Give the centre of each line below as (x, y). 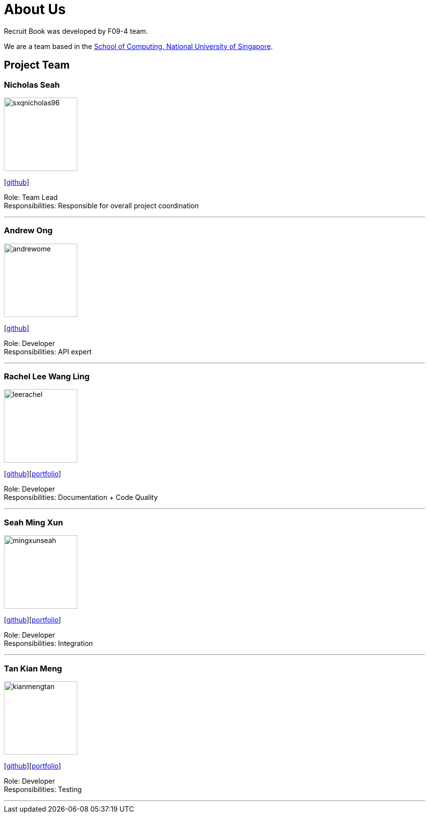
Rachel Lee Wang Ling (47, 377)
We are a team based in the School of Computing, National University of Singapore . (139, 46)
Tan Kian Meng (33, 668)
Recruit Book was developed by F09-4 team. (76, 31)
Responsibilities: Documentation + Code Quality (81, 497)
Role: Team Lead (31, 197)
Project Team (37, 65)
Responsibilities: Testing (43, 789)
